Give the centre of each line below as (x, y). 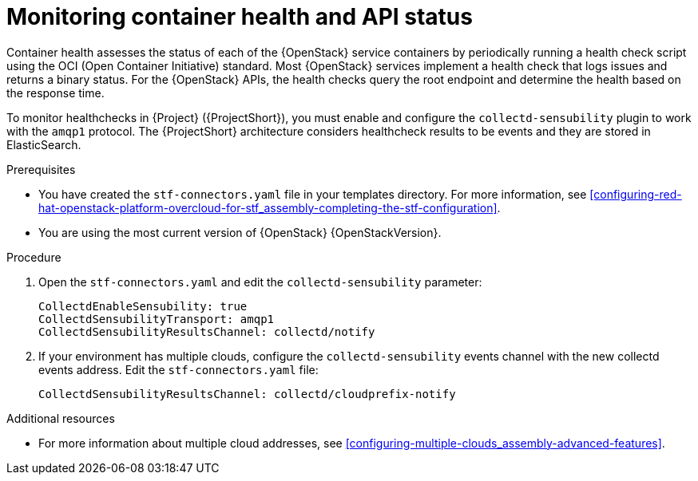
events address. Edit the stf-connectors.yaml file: (178, 369)
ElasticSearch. (44, 144)
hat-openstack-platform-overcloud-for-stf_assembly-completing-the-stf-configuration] (268, 207)
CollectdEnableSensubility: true (143, 306)
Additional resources (61, 418)
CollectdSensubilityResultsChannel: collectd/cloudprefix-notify (247, 394)
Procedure (34, 257)
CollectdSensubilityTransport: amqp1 (157, 319)
